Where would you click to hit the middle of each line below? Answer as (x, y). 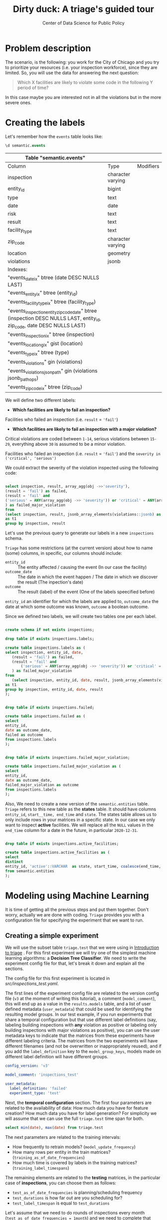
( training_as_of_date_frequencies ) (48, 1157)
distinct (14, 862)
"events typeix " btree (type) (39, 353)
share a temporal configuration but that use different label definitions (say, (81, 1020)
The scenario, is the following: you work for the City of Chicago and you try (82, 62)
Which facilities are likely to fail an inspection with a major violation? (84, 429)
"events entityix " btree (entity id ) (43, 293)
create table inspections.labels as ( (45, 648)
